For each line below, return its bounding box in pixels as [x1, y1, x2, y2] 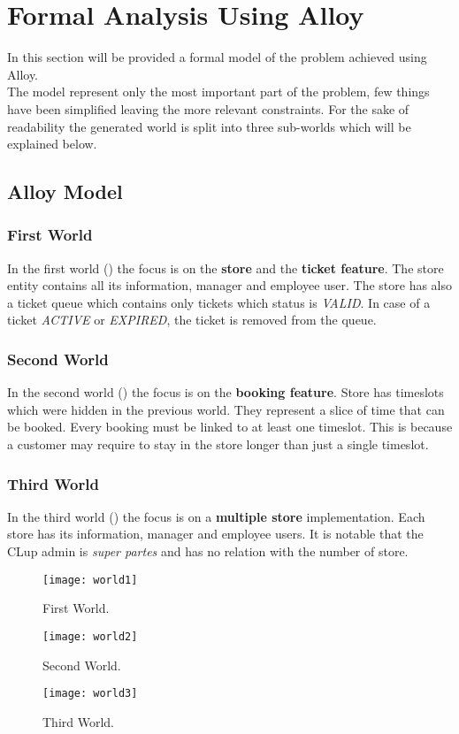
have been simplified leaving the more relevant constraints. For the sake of [7, 99, 409, 118]
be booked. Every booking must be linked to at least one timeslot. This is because [7, 417, 453, 436]
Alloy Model [7, 178, 123, 205]
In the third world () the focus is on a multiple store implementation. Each [7, 507, 425, 525]
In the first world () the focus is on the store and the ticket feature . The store [7, 258, 444, 277]
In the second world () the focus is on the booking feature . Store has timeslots [7, 383, 444, 401]
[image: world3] [42, 687, 138, 700]
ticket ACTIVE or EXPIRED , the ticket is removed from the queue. [7, 310, 377, 329]
